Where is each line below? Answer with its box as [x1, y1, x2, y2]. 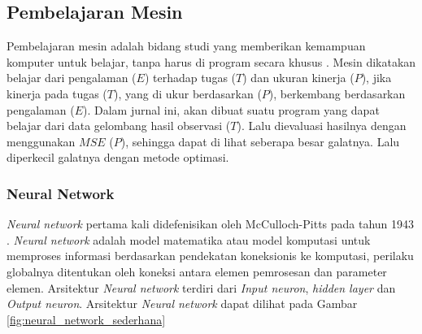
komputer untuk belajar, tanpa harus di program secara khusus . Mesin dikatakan [7, 53, 416, 70]
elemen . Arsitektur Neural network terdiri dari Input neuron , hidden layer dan [7, 279, 396, 296]
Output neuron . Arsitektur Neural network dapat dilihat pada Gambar [7, 295, 358, 312]
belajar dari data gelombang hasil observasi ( [7, 117, 231, 134]
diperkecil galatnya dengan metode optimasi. [7, 149, 229, 166]
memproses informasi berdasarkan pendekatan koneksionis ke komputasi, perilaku [7, 247, 414, 264]
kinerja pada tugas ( [7, 85, 107, 102]
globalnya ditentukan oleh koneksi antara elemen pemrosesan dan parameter [7, 262, 387, 280]
